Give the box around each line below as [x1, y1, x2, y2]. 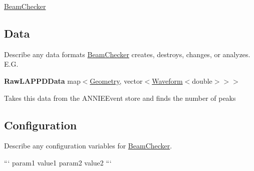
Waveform [152, 75, 183, 86]
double [192, 75, 212, 86]
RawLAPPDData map [4, 75, 81, 86]
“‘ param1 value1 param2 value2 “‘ [4, 157, 112, 167]
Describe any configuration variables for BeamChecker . [4, 140, 172, 151]
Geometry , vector [90, 75, 143, 86]
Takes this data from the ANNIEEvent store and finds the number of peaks [4, 92, 236, 103]
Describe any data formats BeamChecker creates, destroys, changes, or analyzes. [4, 49, 250, 59]
